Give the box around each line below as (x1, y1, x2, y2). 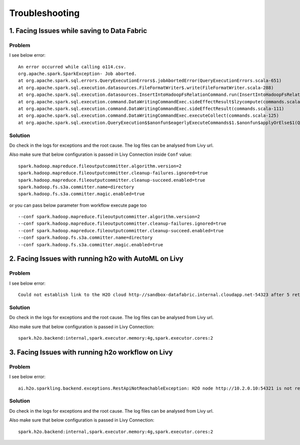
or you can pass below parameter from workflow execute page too (9, 202, 147, 208)
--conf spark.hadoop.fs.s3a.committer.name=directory (18, 235, 152, 241)
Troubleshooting (9, 7, 80, 18)
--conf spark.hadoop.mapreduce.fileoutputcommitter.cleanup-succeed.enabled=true (18, 228, 224, 233)
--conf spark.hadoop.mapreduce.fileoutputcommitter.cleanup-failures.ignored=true (18, 221, 226, 227)
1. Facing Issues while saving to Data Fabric (9, 26, 147, 35)
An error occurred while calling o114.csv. (18, 64, 126, 69)
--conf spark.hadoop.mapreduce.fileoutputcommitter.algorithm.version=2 (18, 214, 200, 220)
